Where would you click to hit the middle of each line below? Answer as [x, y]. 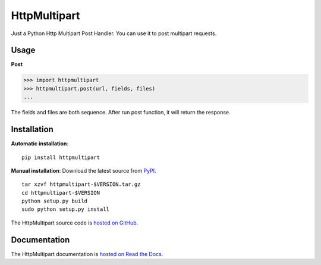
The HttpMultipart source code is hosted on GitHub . [75, 223]
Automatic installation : [40, 144]
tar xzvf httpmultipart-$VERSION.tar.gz [81, 184]
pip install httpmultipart [61, 157]
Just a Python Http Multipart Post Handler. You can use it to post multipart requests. [114, 33]
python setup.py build [55, 201]
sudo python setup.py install [66, 209]
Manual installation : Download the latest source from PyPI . [84, 170]
